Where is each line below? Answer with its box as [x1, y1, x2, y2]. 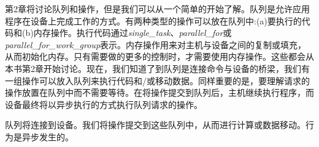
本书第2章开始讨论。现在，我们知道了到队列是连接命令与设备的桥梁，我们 [5, 62, 301, 74]
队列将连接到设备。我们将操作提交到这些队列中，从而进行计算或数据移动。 [5, 118, 306, 131]
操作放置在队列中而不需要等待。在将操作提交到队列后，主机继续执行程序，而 [5, 86, 314, 99]
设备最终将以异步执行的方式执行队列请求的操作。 [5, 98, 202, 110]
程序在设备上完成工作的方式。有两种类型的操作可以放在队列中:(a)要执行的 [5, 14, 302, 27]
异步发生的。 [21, 130, 74, 143]
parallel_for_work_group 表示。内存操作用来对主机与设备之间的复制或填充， [5, 38, 307, 51]
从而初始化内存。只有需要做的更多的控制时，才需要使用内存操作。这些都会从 [5, 50, 314, 63]
